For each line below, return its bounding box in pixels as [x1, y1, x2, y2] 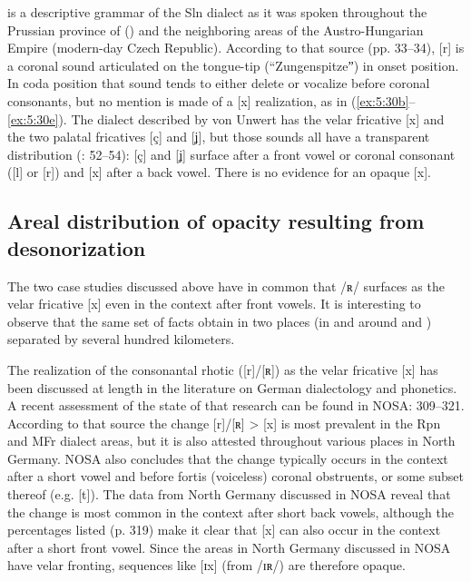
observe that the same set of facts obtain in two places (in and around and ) [7, 311, 432, 330]
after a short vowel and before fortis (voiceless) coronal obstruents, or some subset [7, 467, 464, 486]
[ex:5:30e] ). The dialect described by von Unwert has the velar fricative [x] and [7, 109, 445, 128]
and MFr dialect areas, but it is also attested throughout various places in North [7, 431, 456, 450]
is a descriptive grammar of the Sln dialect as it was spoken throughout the [7, 3, 427, 21]
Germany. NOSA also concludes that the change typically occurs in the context [7, 448, 448, 468]
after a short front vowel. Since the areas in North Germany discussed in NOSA [7, 537, 451, 556]
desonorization [7, 233, 146, 261]
